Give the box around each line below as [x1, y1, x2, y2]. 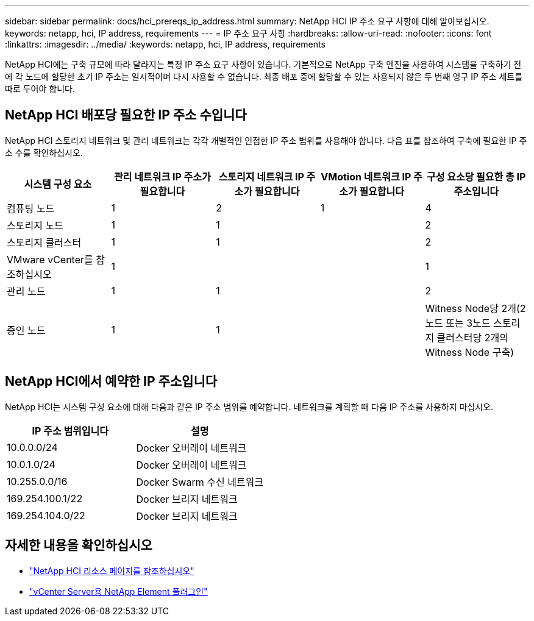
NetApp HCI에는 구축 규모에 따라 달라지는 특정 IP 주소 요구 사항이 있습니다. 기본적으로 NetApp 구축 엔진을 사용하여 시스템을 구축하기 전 [5, 59, 522, 69]
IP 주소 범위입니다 [32, 424, 109, 437]
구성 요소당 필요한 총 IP [426, 170, 526, 183]
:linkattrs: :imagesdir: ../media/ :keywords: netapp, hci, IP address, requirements [5, 39, 326, 49]
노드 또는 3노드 [425, 316, 491, 329]
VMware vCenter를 [7, 253, 93, 266]
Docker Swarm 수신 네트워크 [136, 475, 264, 488]
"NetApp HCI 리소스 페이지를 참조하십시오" [29, 565, 194, 576]
